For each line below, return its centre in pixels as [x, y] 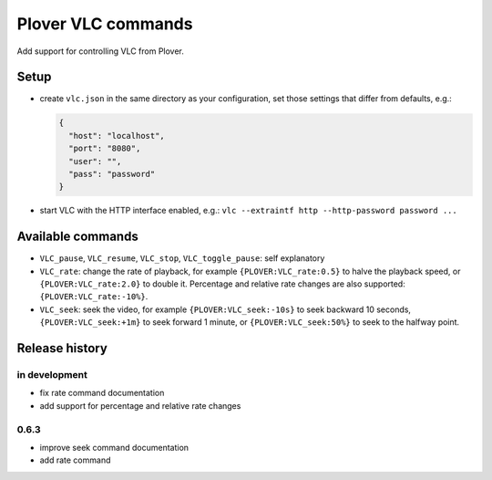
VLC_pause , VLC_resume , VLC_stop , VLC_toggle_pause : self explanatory [182, 258]
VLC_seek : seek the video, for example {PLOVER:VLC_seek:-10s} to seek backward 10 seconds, [225, 309]
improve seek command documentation [114, 447]
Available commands [77, 237]
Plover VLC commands [105, 24]
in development [52, 375]
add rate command [75, 460]
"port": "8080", [105, 149]
